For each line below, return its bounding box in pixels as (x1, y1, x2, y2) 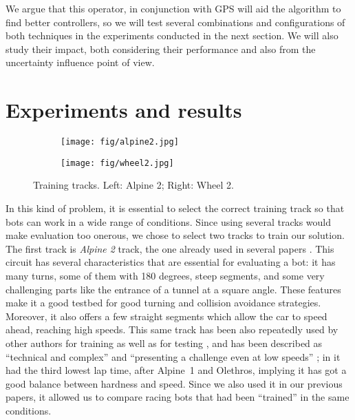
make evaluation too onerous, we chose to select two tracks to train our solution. (6, 228, 345, 242)
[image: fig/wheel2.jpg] (61, 158, 174, 168)
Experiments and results (6, 96, 242, 124)
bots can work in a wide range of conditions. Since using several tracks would (6, 214, 332, 229)
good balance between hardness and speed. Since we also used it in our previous (6, 376, 343, 390)
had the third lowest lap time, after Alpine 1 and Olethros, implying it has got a (6, 363, 347, 377)
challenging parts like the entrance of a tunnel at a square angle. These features (6, 282, 341, 296)
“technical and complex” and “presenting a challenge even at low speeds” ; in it (6, 349, 341, 364)
